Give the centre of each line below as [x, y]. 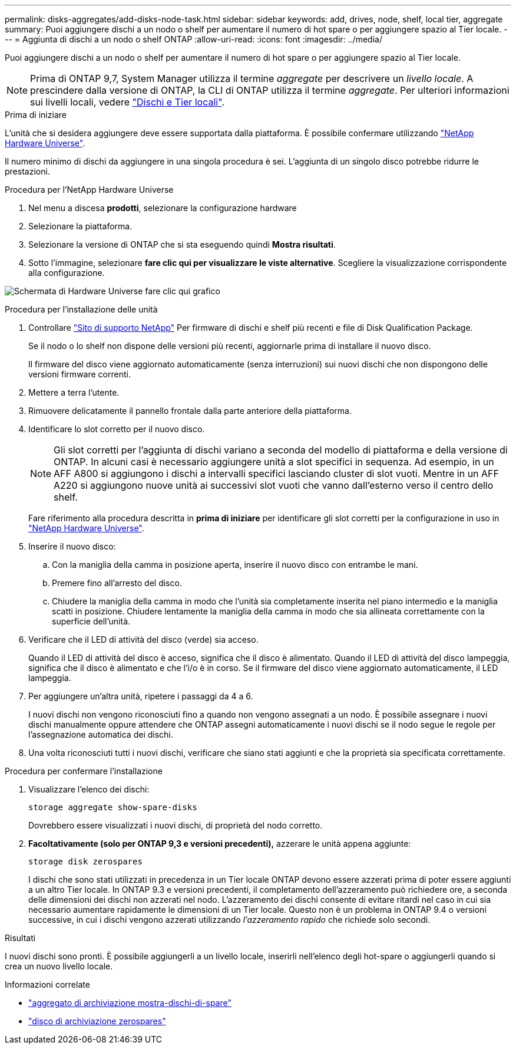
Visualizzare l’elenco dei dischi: [89, 789]
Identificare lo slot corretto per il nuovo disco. [117, 429]
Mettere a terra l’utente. [74, 392]
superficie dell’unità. [91, 621]
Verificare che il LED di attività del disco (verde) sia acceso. [143, 639]
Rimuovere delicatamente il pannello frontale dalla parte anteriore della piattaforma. [190, 411]
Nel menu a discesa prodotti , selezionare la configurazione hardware [163, 208]
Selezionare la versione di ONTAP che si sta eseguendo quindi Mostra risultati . [182, 244]
